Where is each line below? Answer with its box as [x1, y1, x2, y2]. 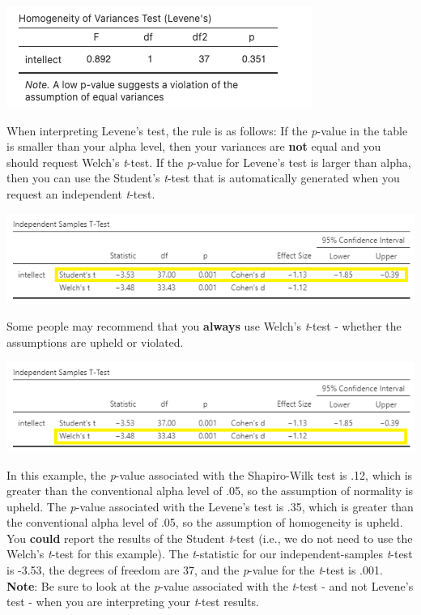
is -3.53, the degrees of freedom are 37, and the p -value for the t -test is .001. [6, 562, 383, 579]
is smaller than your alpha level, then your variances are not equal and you [6, 138, 381, 155]
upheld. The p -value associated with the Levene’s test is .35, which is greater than [6, 498, 414, 515]
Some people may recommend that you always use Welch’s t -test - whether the [6, 318, 402, 335]
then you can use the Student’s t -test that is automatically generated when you [6, 169, 400, 186]
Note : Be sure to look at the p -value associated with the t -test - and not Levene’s [6, 577, 414, 594]
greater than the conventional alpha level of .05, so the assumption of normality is [6, 482, 414, 499]
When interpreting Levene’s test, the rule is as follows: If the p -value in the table [6, 122, 408, 139]
